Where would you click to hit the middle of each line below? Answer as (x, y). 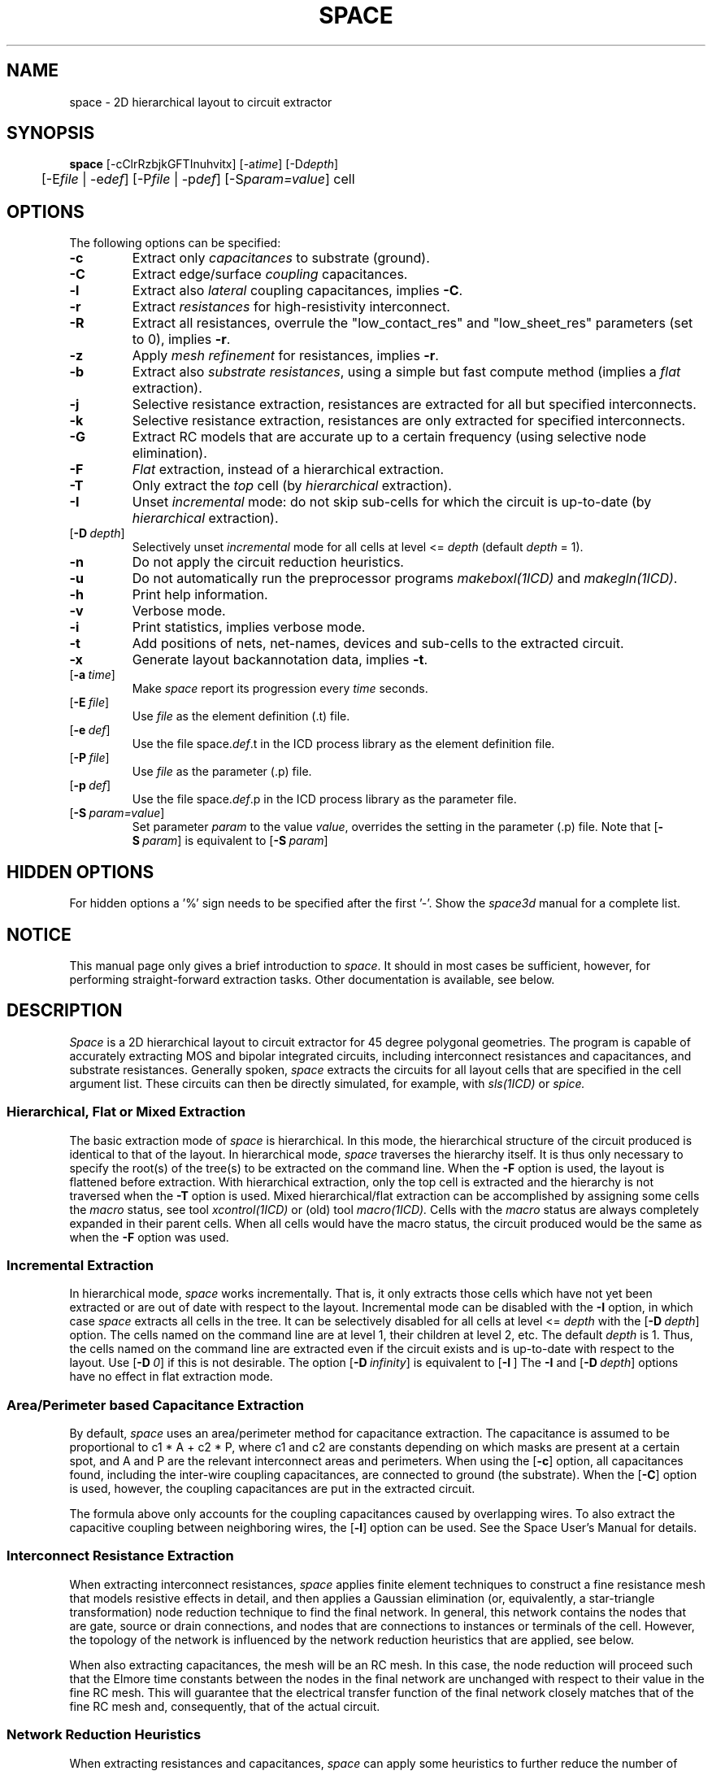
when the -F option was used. (149, 1237)
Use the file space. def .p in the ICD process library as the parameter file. (324, 799)
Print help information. (200, 595)
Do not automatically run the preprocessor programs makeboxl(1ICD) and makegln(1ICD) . (405, 579)
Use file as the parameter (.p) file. (222, 772)
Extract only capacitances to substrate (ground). (281, 258)
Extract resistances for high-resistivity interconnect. (291, 307)
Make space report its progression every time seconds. (280, 689)
